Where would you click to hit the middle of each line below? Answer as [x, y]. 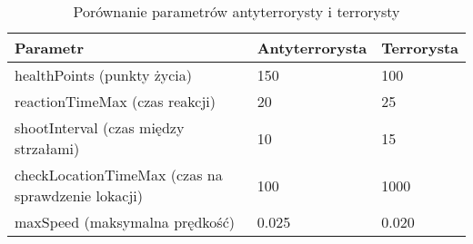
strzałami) [47, 148]
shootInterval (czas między [100, 127]
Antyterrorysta [312, 48]
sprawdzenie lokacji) [79, 195]
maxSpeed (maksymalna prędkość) [125, 222]
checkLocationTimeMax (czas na [119, 175]
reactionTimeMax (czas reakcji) [116, 101]
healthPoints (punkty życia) [104, 75]
